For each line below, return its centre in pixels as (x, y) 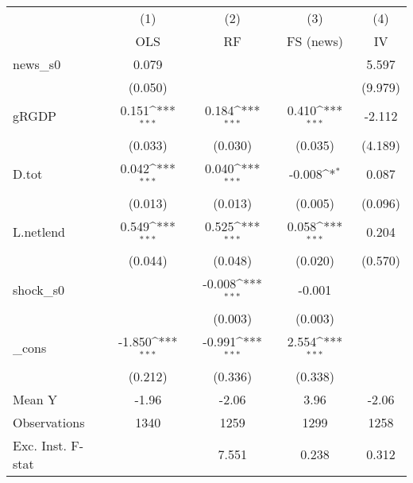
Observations (49, 422)
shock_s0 (39, 289)
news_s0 (37, 64)
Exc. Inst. (40, 445)
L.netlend (39, 231)
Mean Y (35, 399)
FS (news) (315, 41)
